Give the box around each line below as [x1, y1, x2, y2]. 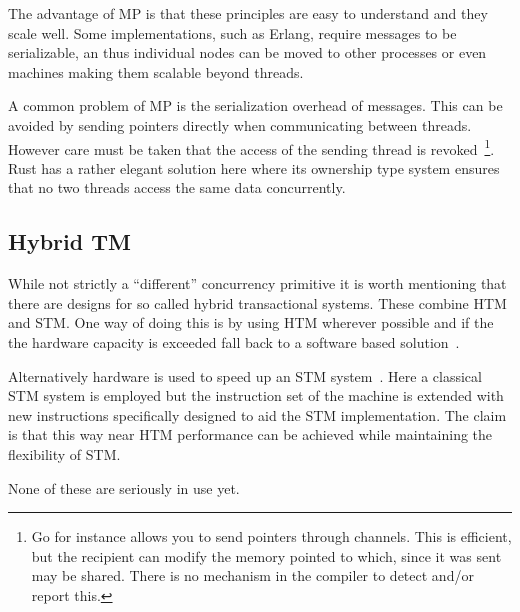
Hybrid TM [8, 226, 131, 257]
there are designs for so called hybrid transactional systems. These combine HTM [8, 292, 507, 313]
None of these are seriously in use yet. [8, 477, 240, 498]
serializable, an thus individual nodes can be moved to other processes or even [8, 42, 487, 63]
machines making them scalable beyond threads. [8, 61, 304, 82]
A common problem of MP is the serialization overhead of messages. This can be [8, 95, 503, 116]
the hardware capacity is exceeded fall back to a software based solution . [8, 331, 460, 352]
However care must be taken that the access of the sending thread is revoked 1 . [8, 135, 495, 159]
